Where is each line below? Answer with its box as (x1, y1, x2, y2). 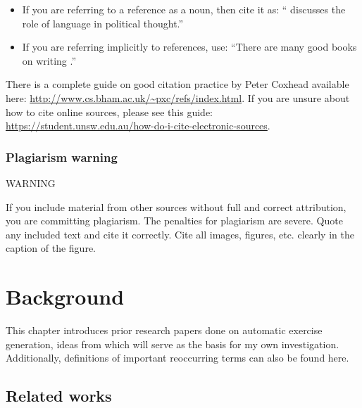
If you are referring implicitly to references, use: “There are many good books (22, 39, 357, 54)
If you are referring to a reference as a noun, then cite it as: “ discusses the (22, 2, 346, 16)
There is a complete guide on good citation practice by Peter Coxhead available (6, 77, 349, 91)
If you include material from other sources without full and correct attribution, (6, 199, 347, 214)
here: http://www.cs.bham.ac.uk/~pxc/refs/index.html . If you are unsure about (6, 90, 350, 105)
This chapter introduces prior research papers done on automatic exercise (6, 323, 323, 338)
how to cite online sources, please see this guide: (6, 104, 213, 119)
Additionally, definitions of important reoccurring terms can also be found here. (6, 350, 349, 365)
